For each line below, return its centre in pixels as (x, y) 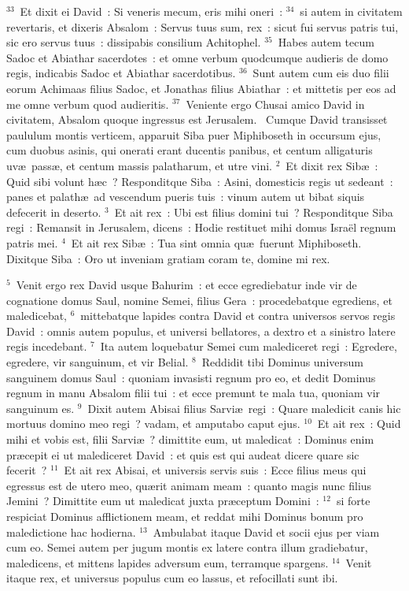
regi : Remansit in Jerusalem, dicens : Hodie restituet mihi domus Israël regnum (201, 227)
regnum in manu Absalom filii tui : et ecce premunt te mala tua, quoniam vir (193, 393)
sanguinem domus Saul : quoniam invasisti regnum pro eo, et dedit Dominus (191, 377)
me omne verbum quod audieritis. (88, 104)
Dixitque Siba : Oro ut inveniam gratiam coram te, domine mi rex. (168, 258)
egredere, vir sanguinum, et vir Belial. (98, 362)
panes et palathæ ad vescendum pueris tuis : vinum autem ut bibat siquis (186, 197)
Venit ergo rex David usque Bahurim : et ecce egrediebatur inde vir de (186, 285)
